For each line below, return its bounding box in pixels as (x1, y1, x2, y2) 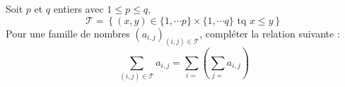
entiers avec (53, 1, 104, 16)
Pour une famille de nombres (6, 25, 130, 40)
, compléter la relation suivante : (199, 25, 340, 40)
